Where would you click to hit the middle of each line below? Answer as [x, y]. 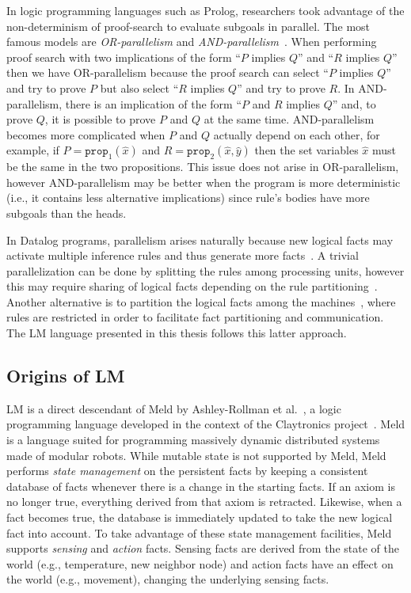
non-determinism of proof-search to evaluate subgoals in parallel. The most [188, 26]
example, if [33, 150]
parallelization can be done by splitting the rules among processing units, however [205, 270]
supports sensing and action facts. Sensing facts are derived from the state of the [203, 548]
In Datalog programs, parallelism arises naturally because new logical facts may [200, 239]
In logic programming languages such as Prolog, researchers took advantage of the [205, 10]
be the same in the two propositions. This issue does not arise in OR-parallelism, [203, 167]
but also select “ [139, 87]
